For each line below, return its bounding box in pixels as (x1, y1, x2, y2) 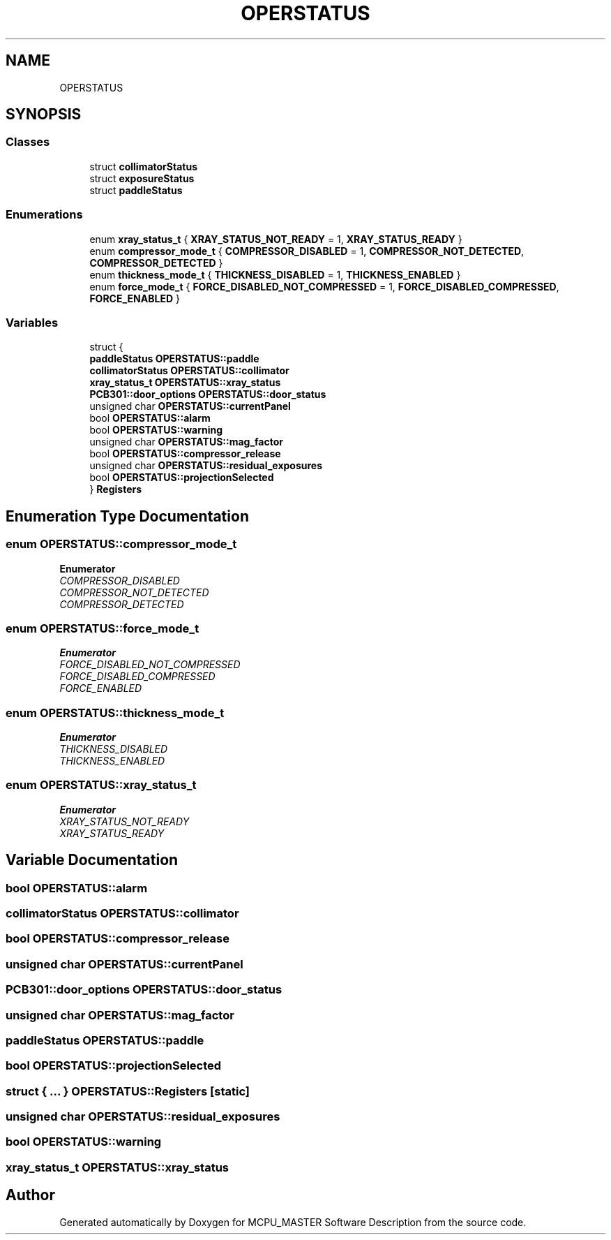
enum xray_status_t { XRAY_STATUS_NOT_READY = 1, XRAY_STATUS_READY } (89, 232, 462, 245)
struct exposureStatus (89, 172, 195, 184)
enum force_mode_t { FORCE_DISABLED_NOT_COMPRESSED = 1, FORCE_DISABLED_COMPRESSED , (89, 280, 559, 293)
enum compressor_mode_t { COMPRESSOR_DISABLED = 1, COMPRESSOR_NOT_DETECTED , (89, 244, 525, 257)
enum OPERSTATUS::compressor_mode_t (6, 537, 237, 552)
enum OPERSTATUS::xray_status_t (6, 778, 197, 792)
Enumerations (6, 207, 83, 222)
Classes (6, 135, 50, 149)
